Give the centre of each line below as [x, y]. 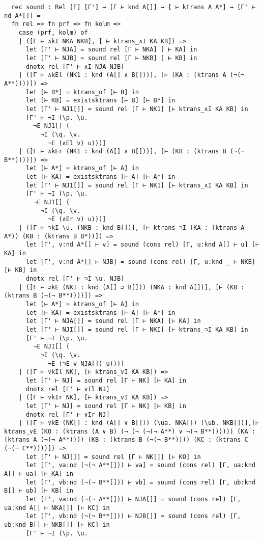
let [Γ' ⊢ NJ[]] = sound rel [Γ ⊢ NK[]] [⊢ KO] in [113, 457]
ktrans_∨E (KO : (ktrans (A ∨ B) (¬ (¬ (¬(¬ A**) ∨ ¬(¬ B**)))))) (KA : [130, 431]
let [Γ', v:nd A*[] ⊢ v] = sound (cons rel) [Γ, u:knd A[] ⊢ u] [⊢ [142, 245]
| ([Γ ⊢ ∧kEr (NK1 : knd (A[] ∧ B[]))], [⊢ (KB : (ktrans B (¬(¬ [131, 152]
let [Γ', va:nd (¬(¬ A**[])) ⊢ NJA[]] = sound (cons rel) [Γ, [133, 499]
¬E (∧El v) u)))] [77, 143]
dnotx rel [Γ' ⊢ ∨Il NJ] [68, 389]
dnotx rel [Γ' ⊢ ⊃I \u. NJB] [75, 279]
